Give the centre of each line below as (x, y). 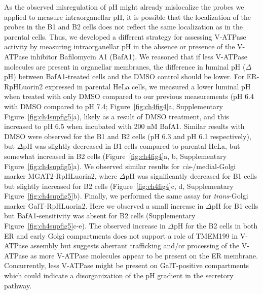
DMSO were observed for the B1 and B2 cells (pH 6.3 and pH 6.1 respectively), (128, 136)
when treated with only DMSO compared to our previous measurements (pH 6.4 (129, 96)
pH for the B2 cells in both (216, 226)
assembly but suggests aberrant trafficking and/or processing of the (135, 246)
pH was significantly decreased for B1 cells (191, 176)
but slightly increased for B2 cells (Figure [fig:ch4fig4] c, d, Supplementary (119, 186)
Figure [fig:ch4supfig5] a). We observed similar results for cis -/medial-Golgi (120, 166)
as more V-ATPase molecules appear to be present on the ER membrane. (144, 255)
